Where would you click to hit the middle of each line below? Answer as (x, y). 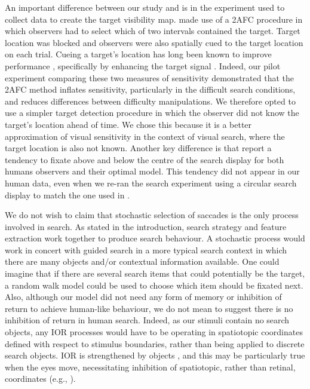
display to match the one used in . (67, 194)
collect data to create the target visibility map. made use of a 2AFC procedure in (154, 19)
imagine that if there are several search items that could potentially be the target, (155, 273)
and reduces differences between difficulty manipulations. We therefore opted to (150, 101)
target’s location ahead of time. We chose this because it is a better (128, 124)
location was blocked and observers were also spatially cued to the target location (154, 42)
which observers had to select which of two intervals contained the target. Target (153, 31)
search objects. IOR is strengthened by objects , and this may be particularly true (155, 355)
